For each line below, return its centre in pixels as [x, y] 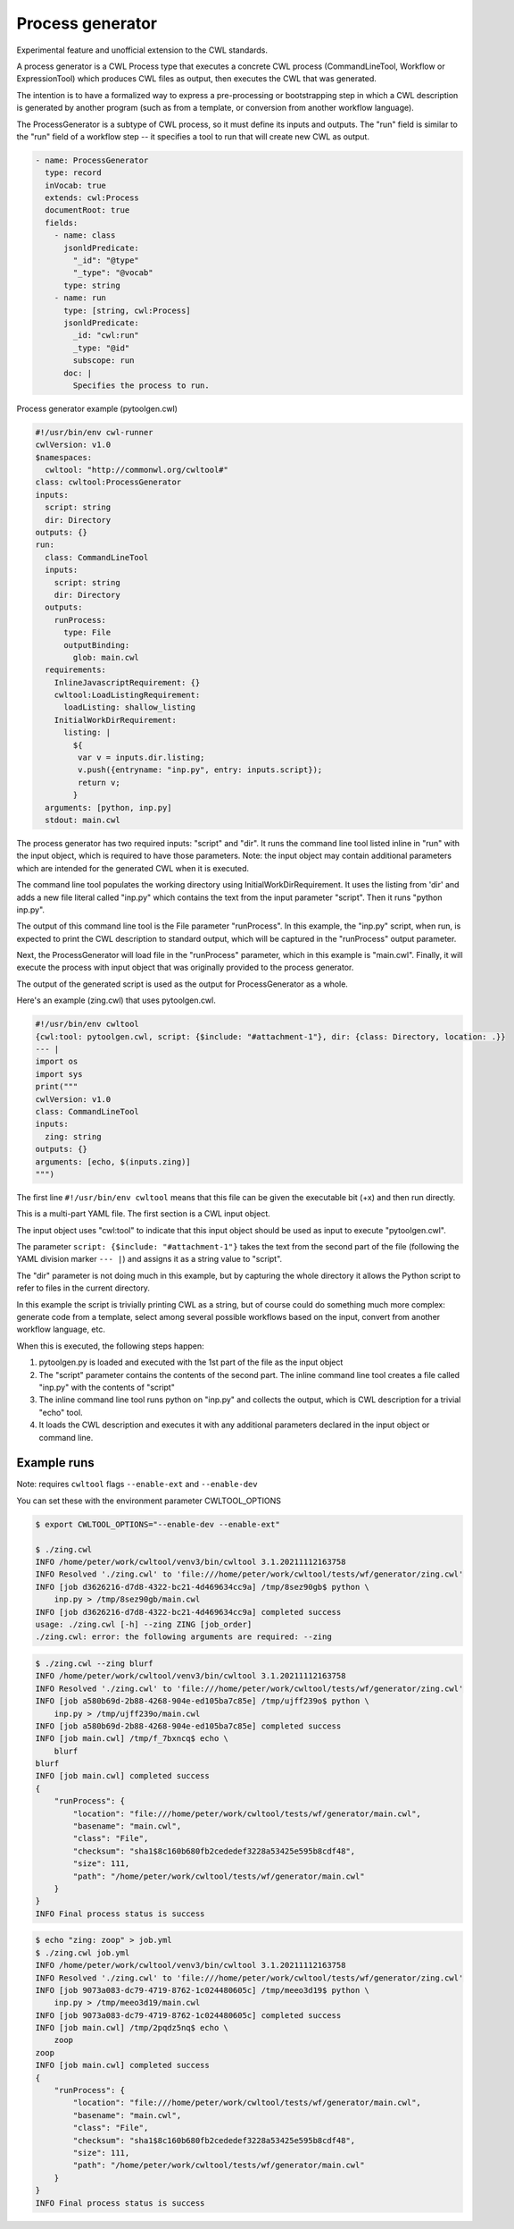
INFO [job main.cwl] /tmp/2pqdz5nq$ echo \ [132, 2028]
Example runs [56, 1463]
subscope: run [104, 361]
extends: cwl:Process [92, 198]
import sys [59, 1074]
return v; [99, 782]
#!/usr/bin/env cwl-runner [94, 432]
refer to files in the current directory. [83, 1288]
